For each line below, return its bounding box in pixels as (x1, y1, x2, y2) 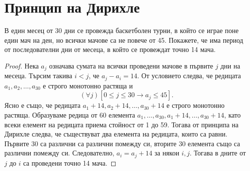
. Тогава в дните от (189, 148, 246, 158)
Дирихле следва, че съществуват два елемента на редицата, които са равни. (4, 129, 228, 139)
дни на (220, 60, 240, 70)
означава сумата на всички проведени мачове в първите (49, 60, 214, 70)
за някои (154, 148, 180, 158)
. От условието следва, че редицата (137, 70, 241, 81)
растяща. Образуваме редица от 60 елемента (4, 110, 135, 120)
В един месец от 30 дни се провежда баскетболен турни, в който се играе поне (4, 25, 239, 35)
